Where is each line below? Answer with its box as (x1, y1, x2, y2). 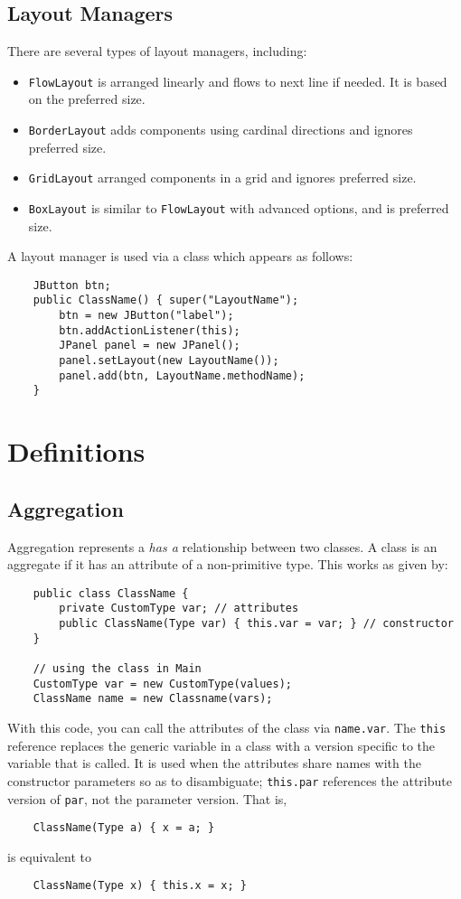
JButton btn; (33, 278, 111, 292)
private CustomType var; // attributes (59, 602, 299, 615)
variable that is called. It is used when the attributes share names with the (7, 754, 421, 773)
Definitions (7, 433, 146, 470)
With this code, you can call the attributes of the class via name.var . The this (7, 718, 447, 737)
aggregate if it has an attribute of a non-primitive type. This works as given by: (7, 555, 448, 574)
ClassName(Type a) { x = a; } (33, 821, 215, 835)
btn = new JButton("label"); (59, 309, 234, 323)
